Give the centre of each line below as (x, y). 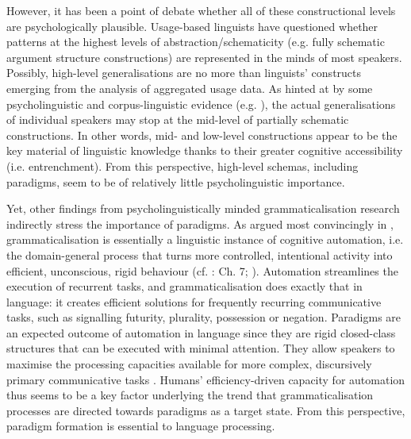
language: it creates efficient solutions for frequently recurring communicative (194, 301)
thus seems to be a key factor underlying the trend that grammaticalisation (190, 395)
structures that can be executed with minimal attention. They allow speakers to (201, 348)
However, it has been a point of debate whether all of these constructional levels (201, 10)
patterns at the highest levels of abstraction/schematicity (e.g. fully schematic (196, 42)
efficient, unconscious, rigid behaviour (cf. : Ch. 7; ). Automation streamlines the (202, 270)
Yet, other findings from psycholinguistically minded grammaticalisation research (203, 208)
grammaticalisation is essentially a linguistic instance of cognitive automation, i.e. (205, 239)
